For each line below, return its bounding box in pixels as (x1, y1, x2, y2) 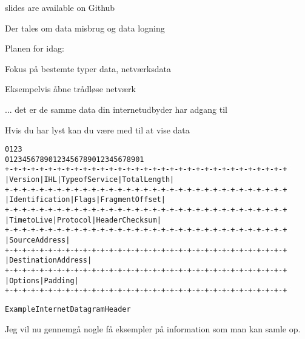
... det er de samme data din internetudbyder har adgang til (5, 102, 227, 115)
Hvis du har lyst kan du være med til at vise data (5, 123, 190, 136)
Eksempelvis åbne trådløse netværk (5, 82, 136, 95)
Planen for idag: (5, 42, 64, 55)
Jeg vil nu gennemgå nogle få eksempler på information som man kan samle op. (5, 322, 301, 335)
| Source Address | (5, 236, 70, 245)
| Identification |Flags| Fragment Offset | (5, 195, 166, 204)
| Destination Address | (5, 256, 92, 265)
